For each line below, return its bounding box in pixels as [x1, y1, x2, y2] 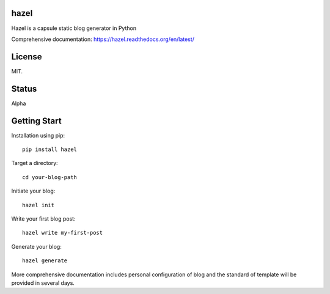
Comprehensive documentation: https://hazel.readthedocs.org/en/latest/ [11, 35, 195, 43]
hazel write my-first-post [22, 229, 103, 237]
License [11, 51, 42, 62]
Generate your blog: [11, 243, 62, 250]
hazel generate [22, 257, 68, 264]
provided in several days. [11, 279, 75, 287]
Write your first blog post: [11, 215, 76, 222]
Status [11, 83, 37, 94]
